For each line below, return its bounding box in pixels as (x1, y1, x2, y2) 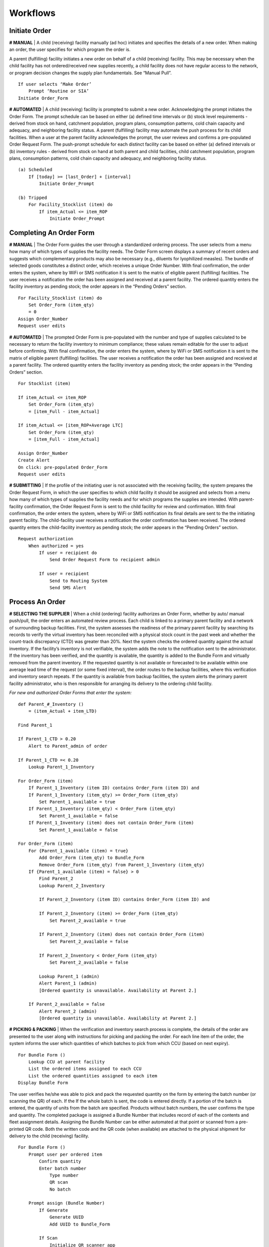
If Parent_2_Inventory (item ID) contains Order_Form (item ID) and (39, 897, 210, 902)
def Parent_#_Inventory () (18, 701, 84, 707)
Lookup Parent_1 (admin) (39, 973, 100, 979)
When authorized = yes (28, 543, 84, 549)
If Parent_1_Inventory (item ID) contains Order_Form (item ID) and (28, 785, 199, 791)
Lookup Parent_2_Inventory (39, 883, 105, 888)
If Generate (39, 1207, 68, 1213)
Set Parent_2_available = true (49, 918, 126, 923)
